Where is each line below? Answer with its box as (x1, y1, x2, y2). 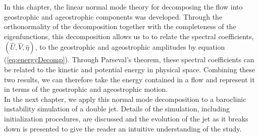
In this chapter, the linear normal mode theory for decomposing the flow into (4, 2, 243, 12)
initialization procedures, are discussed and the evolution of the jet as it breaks (4, 113, 248, 123)
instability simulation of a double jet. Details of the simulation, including (4, 103, 230, 114)
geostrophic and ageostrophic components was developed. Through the (4, 11, 223, 22)
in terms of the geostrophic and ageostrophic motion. (4, 84, 168, 94)
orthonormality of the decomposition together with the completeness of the (4, 21, 236, 32)
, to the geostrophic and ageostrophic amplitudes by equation (35, 42, 225, 52)
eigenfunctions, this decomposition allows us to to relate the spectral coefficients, (4, 31, 254, 41)
